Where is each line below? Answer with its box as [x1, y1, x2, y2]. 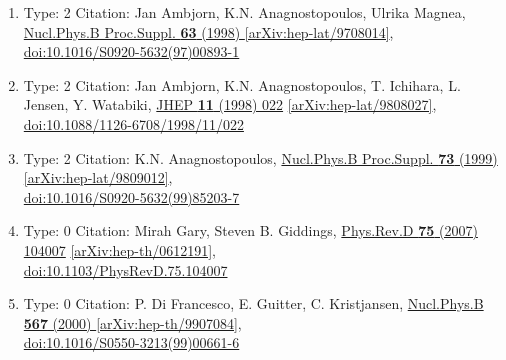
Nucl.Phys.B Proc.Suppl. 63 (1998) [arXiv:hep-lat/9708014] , [23, 21, 394, 42]
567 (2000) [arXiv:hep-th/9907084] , [23, 312, 242, 333]
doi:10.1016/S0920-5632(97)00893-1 [23, 41, 240, 62]
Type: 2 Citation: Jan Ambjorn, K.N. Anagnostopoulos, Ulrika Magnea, [23, 2, 466, 22]
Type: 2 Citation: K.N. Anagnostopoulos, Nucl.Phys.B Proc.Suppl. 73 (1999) [23, 147, 498, 168]
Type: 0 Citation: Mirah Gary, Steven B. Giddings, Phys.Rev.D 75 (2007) [23, 220, 478, 241]
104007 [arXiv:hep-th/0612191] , [23, 239, 216, 260]
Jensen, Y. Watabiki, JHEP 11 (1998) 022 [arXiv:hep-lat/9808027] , [23, 94, 437, 115]
